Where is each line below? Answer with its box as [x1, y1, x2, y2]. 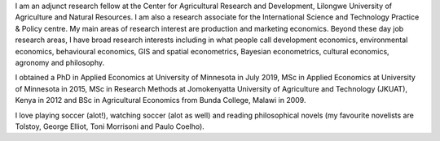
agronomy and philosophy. [15, 58, 105, 67]
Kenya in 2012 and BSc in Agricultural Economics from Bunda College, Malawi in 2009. [15, 96, 306, 105]
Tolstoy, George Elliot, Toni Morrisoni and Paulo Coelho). [15, 122, 205, 131]
